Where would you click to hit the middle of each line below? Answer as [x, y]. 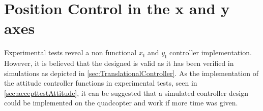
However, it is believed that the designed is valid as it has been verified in [119, 63]
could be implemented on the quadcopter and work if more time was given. [121, 103]
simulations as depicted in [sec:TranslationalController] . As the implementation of [131, 73]
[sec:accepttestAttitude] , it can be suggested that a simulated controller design [126, 92]
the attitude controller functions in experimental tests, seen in [101, 83]
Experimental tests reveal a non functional [70, 52]
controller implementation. [211, 52]
